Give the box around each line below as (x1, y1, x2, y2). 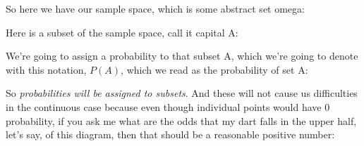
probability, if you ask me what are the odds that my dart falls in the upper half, (6, 113, 357, 128)
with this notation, (6, 62, 87, 77)
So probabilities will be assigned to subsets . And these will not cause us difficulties (6, 86, 358, 100)
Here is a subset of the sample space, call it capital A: (6, 25, 238, 39)
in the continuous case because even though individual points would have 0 (6, 99, 330, 114)
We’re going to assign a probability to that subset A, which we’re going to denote (6, 48, 358, 63)
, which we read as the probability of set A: (121, 62, 308, 77)
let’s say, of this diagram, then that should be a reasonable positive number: (6, 127, 335, 142)
